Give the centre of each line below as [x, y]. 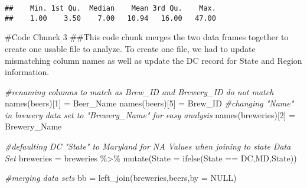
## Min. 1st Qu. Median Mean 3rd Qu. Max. [110, 8]
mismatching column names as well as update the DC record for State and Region [153, 60]
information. [27, 72]
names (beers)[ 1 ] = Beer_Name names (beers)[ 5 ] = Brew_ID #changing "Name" [149, 103]
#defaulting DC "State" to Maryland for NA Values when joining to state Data [148, 146]
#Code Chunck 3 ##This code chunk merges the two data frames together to [147, 37]
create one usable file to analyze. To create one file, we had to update [130, 48]
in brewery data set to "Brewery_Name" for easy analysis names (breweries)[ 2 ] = [150, 114]
